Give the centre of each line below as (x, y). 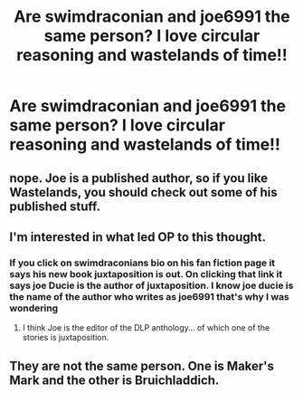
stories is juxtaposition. (66, 338)
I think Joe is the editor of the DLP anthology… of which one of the (146, 328)
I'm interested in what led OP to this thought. (138, 237)
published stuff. (55, 206)
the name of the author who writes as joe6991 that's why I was (149, 296)
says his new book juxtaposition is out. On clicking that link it (146, 274)
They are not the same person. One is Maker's (142, 365)
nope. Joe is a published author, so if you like (139, 178)
